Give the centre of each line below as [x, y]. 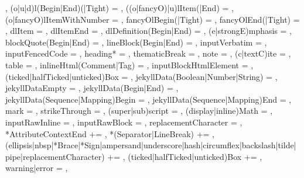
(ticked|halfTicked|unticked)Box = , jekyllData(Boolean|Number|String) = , [141, 76]
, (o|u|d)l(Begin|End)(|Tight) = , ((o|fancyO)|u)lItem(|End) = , [119, 8]
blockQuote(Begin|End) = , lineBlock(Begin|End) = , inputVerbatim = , [136, 42]
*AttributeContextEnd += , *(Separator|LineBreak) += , [110, 133]
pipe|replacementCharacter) [55, 156]
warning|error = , [37, 168]
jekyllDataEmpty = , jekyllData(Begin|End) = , [92, 88]
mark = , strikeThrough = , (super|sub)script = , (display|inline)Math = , [139, 111]
